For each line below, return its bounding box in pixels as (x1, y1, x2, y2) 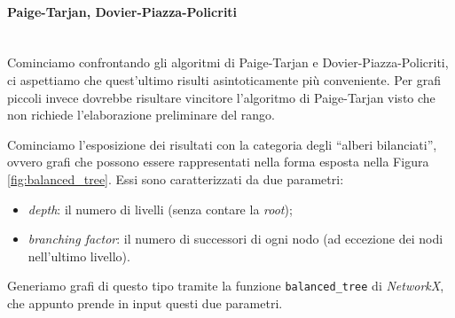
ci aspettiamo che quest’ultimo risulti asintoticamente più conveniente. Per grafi (7, 70, 442, 89)
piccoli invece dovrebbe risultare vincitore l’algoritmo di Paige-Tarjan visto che (7, 88, 435, 106)
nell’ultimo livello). (27, 246, 130, 265)
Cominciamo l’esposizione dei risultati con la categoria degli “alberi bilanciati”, (7, 135, 437, 153)
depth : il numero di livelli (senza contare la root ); (27, 199, 293, 218)
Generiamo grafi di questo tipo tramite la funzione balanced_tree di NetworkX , (7, 276, 444, 295)
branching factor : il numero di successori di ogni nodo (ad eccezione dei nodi (27, 229, 443, 248)
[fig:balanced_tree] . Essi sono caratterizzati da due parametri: (7, 169, 344, 188)
